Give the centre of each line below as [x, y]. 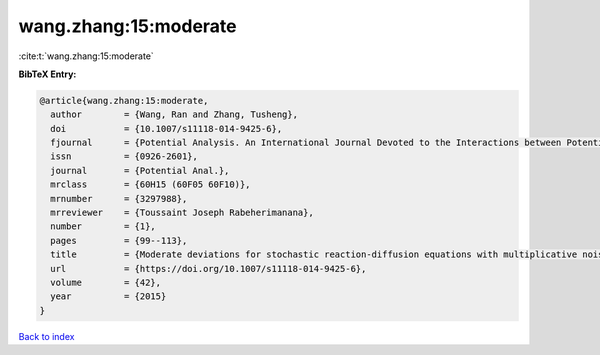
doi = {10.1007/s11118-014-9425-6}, [166, 128]
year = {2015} [108, 296]
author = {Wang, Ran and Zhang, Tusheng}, [174, 114]
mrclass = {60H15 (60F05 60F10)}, [150, 184]
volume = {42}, [106, 282]
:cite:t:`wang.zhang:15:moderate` [86, 56]
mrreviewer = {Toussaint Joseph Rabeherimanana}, [182, 213]
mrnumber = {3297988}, [119, 198]
